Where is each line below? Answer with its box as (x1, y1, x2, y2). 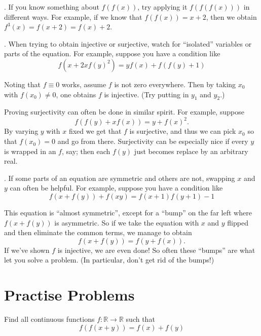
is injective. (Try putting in (104, 89, 189, 99)
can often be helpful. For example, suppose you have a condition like (10, 182, 223, 193)
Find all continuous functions (4, 314, 95, 324)
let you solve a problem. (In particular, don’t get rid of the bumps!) (4, 254, 214, 265)
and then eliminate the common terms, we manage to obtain (4, 227, 192, 238)
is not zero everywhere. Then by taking (114, 79, 236, 89)
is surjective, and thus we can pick (129, 126, 236, 136)
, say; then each (61, 145, 110, 156)
